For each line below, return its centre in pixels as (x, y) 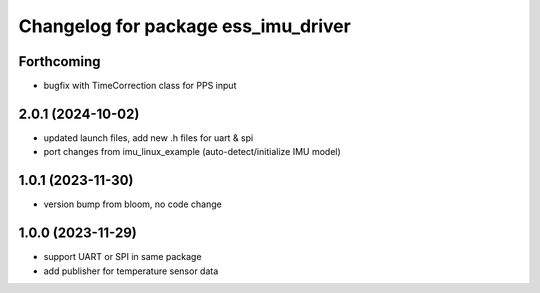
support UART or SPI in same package (122, 257)
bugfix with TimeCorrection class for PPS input (140, 86)
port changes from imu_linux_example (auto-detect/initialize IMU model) (192, 152)
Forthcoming (59, 61)
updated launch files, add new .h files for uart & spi (148, 137)
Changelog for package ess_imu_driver (185, 26)
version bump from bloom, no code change (132, 204)
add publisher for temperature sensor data (131, 271)
